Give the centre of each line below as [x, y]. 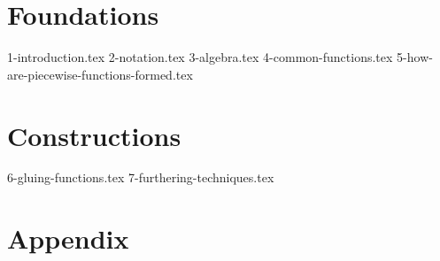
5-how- [415, 57]
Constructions [94, 135]
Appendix [68, 238]
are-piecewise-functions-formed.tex [100, 74]
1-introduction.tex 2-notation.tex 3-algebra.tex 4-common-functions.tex [200, 57]
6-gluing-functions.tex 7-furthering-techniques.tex [141, 177]
